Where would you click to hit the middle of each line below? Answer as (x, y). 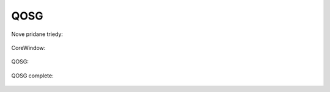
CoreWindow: (28, 48)
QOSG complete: (33, 76)
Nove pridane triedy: (37, 34)
